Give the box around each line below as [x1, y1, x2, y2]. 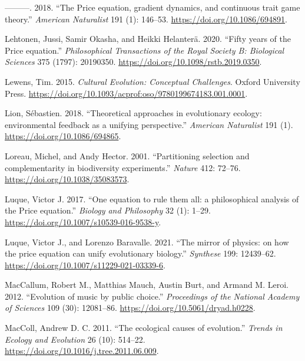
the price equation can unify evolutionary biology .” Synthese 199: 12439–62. [5, 247, 276, 260]
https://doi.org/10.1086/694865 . [5, 130, 121, 142]
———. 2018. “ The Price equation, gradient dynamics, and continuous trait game [5, 1, 300, 13]
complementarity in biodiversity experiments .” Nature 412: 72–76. [5, 161, 241, 173]
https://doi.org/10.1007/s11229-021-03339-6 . [5, 258, 165, 271]
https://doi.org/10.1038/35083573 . [5, 173, 130, 185]
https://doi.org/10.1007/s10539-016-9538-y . [5, 215, 161, 228]
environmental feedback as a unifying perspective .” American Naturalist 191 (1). [5, 118, 293, 130]
